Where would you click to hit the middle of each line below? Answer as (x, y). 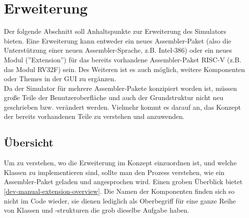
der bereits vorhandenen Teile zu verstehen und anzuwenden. (94, 116)
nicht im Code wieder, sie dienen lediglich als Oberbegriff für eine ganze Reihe (120, 200)
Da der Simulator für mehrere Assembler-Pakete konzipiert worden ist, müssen (120, 88)
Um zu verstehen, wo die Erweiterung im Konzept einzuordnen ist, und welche (120, 163)
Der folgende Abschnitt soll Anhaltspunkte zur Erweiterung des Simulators (115, 31)
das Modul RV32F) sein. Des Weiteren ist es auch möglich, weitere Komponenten (124, 69)
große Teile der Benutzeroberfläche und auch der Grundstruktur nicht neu (114, 97)
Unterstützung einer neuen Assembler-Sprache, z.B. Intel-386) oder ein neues (118, 50)
